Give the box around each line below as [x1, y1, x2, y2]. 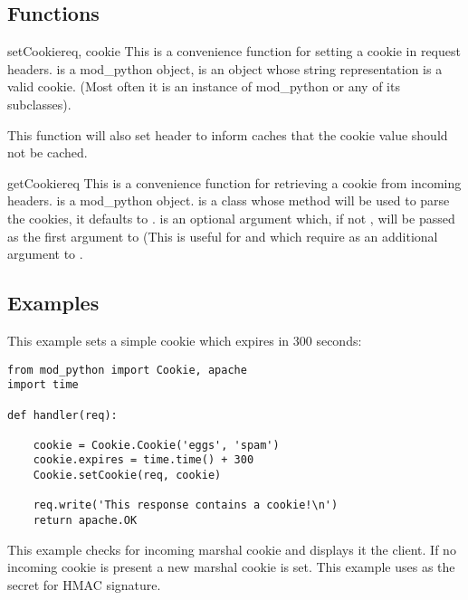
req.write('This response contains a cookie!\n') [33, 499, 339, 512]
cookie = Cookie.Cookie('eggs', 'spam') [33, 438, 280, 452]
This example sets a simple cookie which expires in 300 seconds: [7, 330, 362, 349]
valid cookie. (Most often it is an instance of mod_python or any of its [7, 77, 400, 96]
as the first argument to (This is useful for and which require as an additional [7, 226, 438, 245]
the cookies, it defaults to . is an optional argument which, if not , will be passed [7, 208, 455, 227]
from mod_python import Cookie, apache [7, 363, 247, 376]
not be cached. [7, 143, 88, 162]
